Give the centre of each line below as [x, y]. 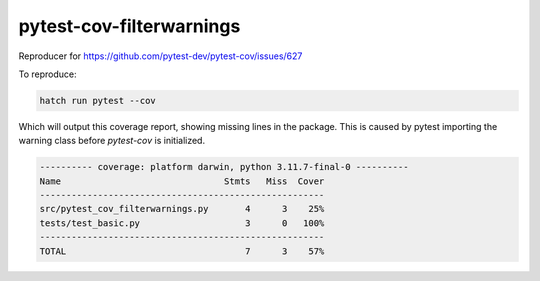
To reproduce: [47, 74]
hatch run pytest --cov [98, 100]
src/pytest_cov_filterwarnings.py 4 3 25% [182, 209]
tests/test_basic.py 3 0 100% [182, 223]
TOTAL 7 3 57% [182, 251]
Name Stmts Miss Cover [182, 181]
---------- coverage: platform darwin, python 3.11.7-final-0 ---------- [224, 167]
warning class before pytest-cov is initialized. [111, 141]
